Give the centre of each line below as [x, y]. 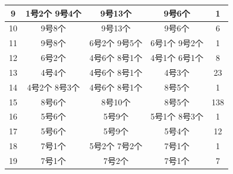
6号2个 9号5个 [116, 43]
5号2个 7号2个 [116, 146]
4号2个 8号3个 [53, 87]
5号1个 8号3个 [177, 116]
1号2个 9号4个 [53, 13]
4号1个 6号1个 [177, 58]
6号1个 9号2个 [177, 43]
